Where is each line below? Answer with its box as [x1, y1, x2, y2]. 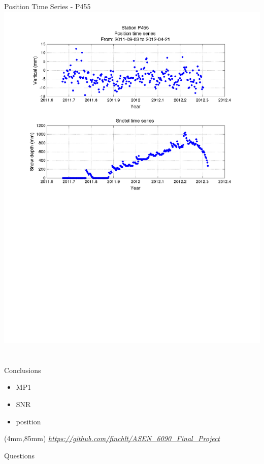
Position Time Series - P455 [4, 1, 91, 11]
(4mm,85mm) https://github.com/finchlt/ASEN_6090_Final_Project [4, 433, 220, 444]
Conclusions [4, 364, 41, 375]
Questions [4, 450, 35, 460]
